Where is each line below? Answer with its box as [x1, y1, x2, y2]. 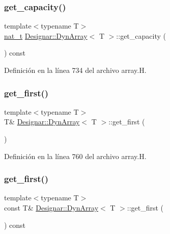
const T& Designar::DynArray [4, 202, 99, 213]
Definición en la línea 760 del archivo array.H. [4, 150, 147, 161]
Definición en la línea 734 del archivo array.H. [4, 65, 147, 75]
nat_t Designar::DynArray [4, 30, 88, 41]
